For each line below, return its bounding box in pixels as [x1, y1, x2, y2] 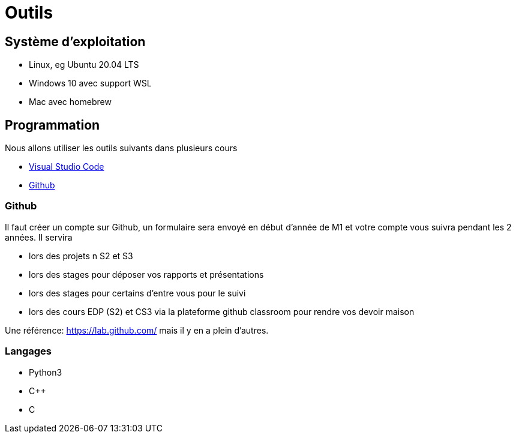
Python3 [29, 367, 62, 377]
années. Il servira [5, 232, 73, 242]
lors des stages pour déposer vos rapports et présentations [29, 269, 264, 280]
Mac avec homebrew [29, 97, 112, 107]
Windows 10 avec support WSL [29, 78, 152, 89]
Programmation [5, 117, 100, 133]
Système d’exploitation [5, 34, 146, 49]
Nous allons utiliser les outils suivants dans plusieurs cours [5, 143, 238, 154]
